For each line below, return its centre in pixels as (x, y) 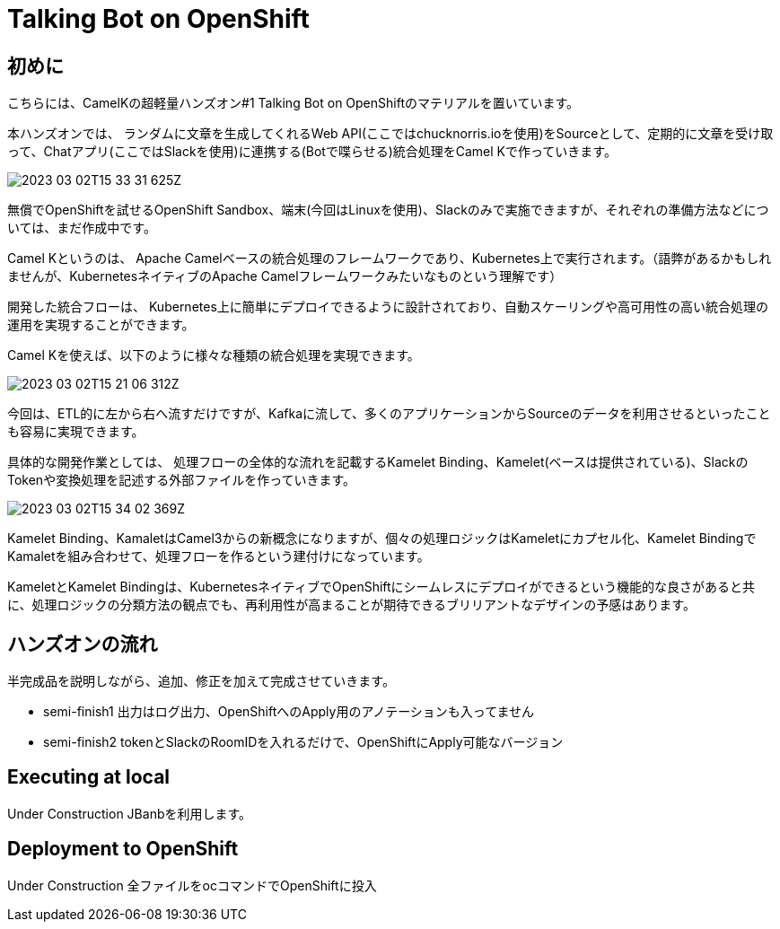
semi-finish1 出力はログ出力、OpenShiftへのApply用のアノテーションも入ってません (289, 712)
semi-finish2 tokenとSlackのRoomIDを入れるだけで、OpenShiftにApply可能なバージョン (303, 742)
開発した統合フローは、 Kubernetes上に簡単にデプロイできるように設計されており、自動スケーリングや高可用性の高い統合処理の (388, 307)
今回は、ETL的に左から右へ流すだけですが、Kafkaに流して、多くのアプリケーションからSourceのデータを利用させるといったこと (389, 414)
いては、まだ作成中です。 (82, 228)
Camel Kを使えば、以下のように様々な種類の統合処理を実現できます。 (214, 355)
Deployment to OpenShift (123, 849)
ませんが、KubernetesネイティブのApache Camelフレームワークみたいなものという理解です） (285, 276)
